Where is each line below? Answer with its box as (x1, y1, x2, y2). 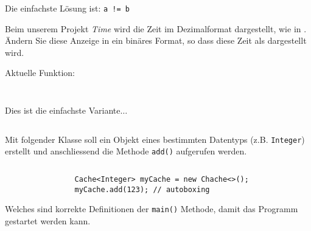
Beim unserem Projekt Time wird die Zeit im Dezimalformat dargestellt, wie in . (5, 22, 307, 35)
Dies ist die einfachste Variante (5, 104, 121, 117)
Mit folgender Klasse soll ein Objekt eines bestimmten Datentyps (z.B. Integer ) (5, 133, 305, 145)
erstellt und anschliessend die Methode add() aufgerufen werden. (5, 145, 247, 157)
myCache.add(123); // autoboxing (74, 185, 210, 194)
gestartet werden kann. (5, 214, 91, 227)
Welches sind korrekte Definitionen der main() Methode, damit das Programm (5, 202, 298, 215)
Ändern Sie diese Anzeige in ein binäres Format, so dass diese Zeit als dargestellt (5, 34, 307, 47)
